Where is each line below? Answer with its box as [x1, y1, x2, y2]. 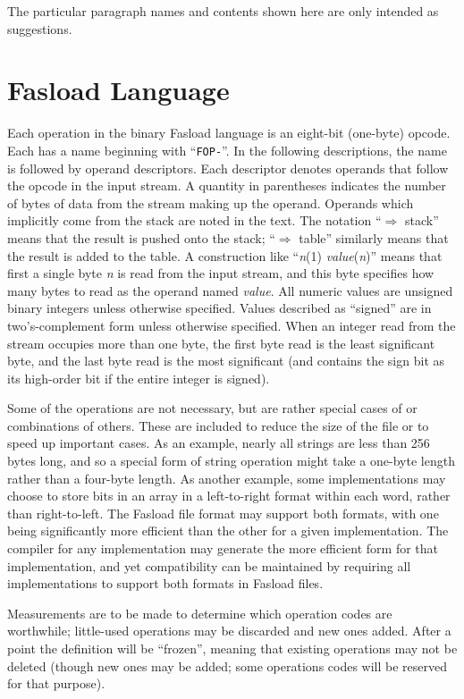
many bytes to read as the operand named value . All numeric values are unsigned [7, 281, 453, 299]
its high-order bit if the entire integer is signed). [7, 368, 270, 387]
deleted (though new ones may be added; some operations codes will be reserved [7, 656, 448, 675]
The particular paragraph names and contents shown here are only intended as [7, 2, 439, 20]
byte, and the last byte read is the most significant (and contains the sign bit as [7, 351, 445, 370]
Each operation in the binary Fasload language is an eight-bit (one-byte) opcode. [7, 123, 451, 142]
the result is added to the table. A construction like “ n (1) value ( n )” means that [7, 246, 443, 265]
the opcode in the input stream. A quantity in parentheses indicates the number [7, 176, 446, 195]
